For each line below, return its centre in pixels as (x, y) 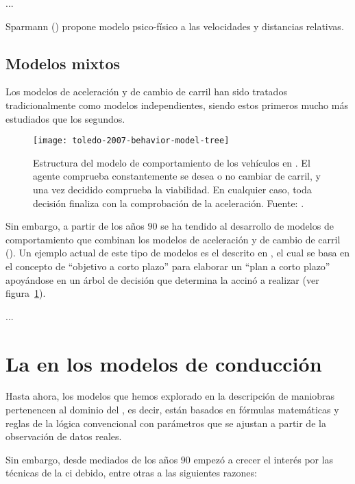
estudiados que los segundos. (65, 118)
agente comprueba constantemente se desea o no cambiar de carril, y (177, 176)
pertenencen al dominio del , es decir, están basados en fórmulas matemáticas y (172, 410)
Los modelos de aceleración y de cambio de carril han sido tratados (146, 92)
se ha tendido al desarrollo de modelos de (247, 226)
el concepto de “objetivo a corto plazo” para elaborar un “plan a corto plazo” (168, 266)
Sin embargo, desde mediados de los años (92, 459)
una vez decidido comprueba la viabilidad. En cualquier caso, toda (172, 190)
